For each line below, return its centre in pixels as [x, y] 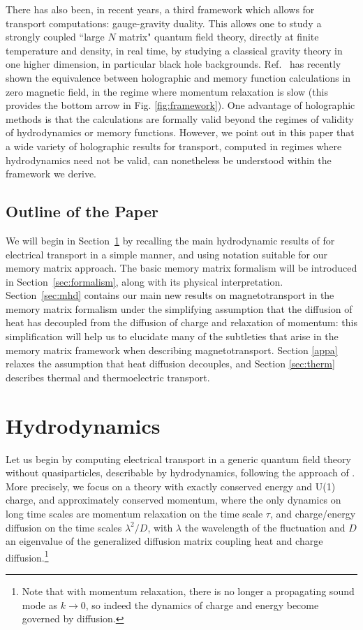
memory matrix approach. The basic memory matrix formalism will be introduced [181, 268]
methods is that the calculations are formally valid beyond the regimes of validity [180, 118]
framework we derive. [51, 174]
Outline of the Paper [82, 211]
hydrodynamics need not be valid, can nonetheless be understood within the [169, 160]
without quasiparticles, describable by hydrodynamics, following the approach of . [180, 472]
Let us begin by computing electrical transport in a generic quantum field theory [178, 459]
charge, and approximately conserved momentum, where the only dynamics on [173, 500]
